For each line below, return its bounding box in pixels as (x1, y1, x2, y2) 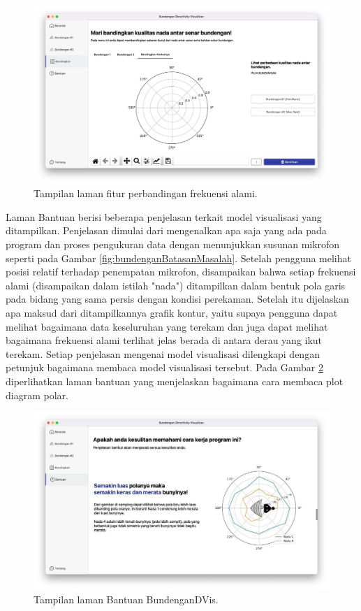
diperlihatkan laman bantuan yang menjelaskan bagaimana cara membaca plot (6, 373, 344, 388)
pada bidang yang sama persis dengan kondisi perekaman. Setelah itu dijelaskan (6, 292, 349, 306)
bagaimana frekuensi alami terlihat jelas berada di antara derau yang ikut (6, 333, 323, 347)
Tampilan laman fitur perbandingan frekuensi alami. (34, 186, 258, 201)
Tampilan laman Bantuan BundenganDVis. (34, 592, 219, 607)
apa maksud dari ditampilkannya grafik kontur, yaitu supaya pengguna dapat (6, 305, 338, 319)
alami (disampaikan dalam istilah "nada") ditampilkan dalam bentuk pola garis (6, 278, 346, 292)
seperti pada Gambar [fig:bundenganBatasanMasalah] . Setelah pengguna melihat (6, 250, 351, 265)
